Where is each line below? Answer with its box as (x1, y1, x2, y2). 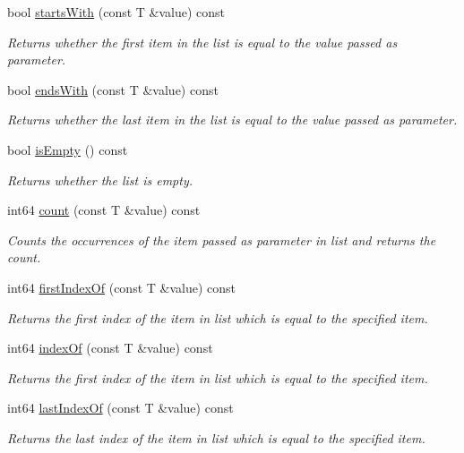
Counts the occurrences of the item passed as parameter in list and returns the (7, 230, 436, 249)
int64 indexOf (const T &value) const (7, 338, 213, 357)
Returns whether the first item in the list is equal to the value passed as (7, 32, 398, 51)
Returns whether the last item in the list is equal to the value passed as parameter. (7, 110, 458, 129)
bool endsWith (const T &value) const (7, 80, 219, 98)
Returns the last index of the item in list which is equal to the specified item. (7, 428, 425, 447)
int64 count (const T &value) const (7, 201, 201, 219)
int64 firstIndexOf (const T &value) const (7, 278, 236, 296)
